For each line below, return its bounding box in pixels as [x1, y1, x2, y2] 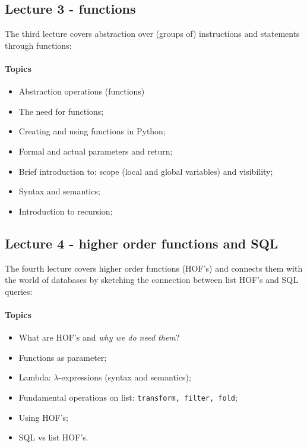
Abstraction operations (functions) [18, 85, 145, 97]
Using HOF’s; [18, 411, 68, 423]
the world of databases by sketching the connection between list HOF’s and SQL [5, 273, 298, 286]
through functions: [5, 39, 72, 51]
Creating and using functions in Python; [18, 125, 166, 137]
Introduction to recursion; [18, 204, 113, 217]
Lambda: [18, 371, 51, 383]
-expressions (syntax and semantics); [58, 371, 191, 383]
